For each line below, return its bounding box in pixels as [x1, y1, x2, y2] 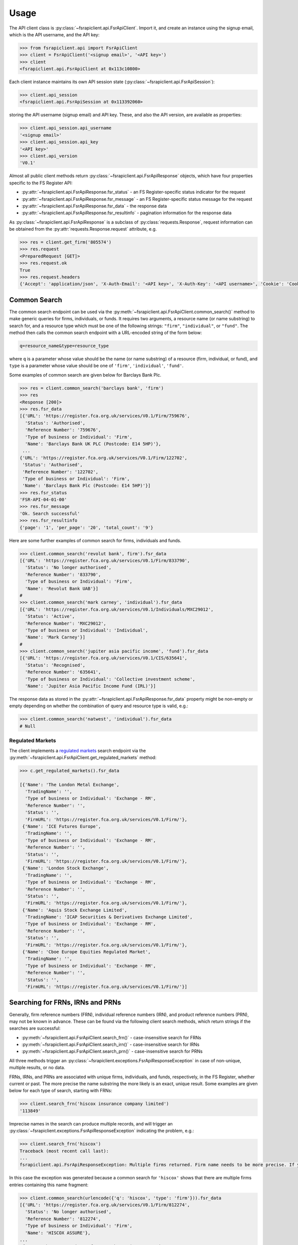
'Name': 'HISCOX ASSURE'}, [25, 1230, 91, 1236]
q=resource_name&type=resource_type [19, 343, 109, 349]
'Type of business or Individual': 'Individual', [25, 627, 149, 633]
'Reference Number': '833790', [25, 572, 101, 577]
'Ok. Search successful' [19, 510, 80, 516]
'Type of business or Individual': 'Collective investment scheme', [25, 676, 196, 682]
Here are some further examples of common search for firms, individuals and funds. [9, 537, 181, 543]
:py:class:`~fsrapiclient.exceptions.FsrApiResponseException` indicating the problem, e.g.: [9, 1128, 194, 1134]
